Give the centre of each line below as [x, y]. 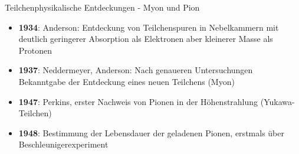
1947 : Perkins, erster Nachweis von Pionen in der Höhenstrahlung [138, 101]
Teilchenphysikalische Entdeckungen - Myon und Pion [102, 7]
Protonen [35, 50]
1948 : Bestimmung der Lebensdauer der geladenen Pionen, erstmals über [151, 132]
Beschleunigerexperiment [63, 144]
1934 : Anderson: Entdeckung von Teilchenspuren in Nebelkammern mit [149, 27]
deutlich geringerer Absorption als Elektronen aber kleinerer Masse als [146, 39]
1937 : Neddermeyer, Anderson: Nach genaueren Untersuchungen [136, 70]
